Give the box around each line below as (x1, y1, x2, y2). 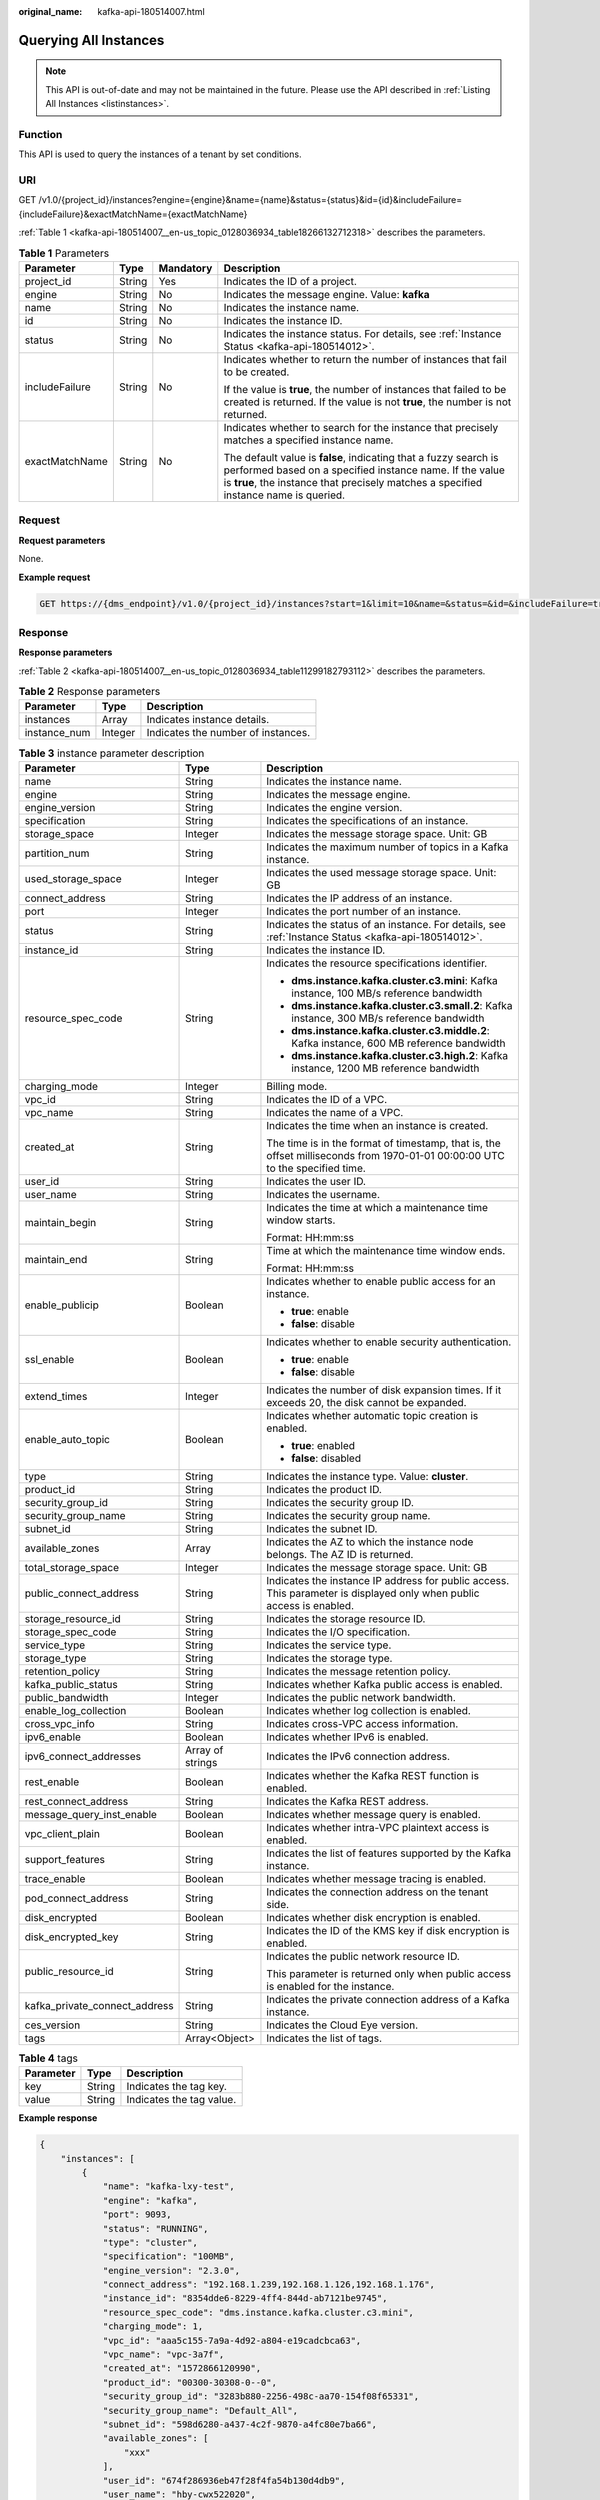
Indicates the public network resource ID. (266, 1949, 460, 1963)
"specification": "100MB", (102, 2251, 235, 2262)
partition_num (24, 846, 90, 860)
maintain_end (24, 1252, 88, 1266)
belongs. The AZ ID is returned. (266, 1547, 414, 1561)
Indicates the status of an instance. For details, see (266, 917, 507, 931)
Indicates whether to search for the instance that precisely (223, 421, 499, 435)
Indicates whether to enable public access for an (266, 1274, 496, 1288)
